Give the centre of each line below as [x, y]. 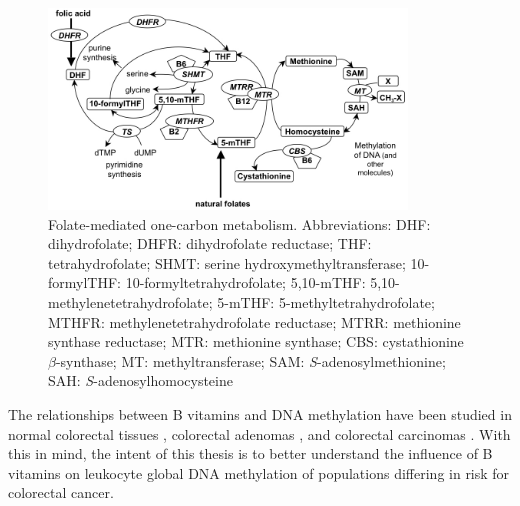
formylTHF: [84, 282]
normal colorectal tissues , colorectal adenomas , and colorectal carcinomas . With [259, 433]
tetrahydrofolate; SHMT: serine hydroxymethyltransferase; [227, 262]
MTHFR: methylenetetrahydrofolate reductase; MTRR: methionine [254, 321]
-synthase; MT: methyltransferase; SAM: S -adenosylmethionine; [250, 360]
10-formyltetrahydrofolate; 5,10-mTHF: [245, 282]
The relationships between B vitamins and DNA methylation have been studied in [260, 414]
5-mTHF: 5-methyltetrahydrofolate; [326, 302]
